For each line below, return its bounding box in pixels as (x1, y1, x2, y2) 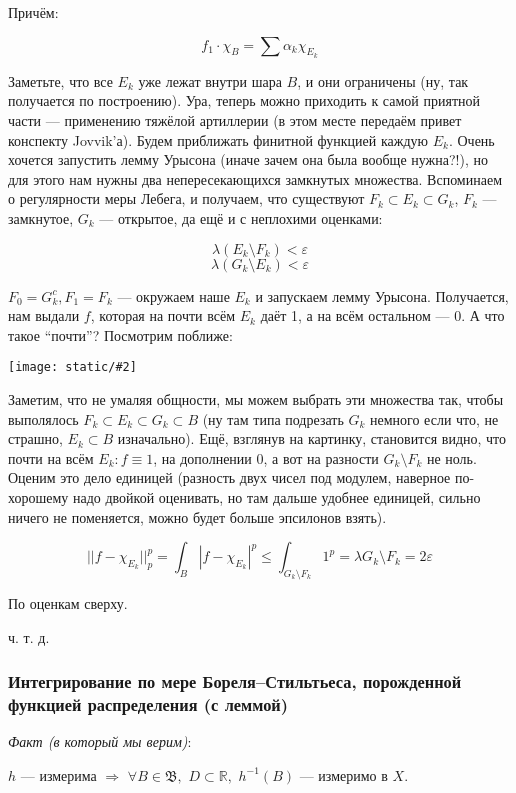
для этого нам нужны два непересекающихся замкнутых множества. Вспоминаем (8, 168, 502, 189)
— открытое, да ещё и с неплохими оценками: (99, 207, 383, 228)
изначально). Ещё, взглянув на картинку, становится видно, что (117, 428, 507, 449)
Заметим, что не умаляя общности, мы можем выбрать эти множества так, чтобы (8, 388, 504, 409)
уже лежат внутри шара (138, 70, 282, 91)
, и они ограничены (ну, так (297, 70, 469, 91)
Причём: (8, 2, 59, 22)
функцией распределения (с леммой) (8, 691, 289, 716)
